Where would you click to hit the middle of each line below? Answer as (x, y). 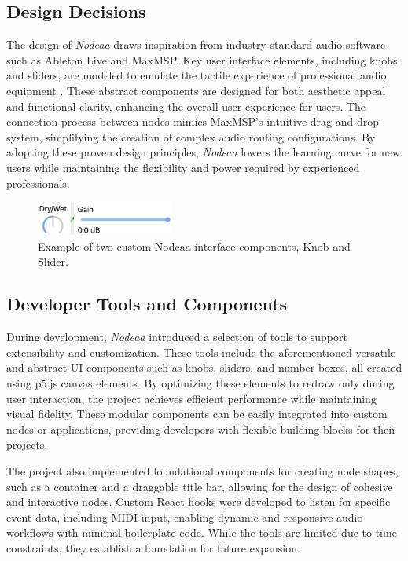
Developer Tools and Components (147, 304)
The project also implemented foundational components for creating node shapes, (202, 470)
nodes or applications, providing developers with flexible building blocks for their (201, 429)
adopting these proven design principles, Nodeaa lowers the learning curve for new (204, 152)
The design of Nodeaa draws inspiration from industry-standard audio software (196, 44)
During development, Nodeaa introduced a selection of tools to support (177, 337)
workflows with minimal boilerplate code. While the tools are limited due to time (202, 532)
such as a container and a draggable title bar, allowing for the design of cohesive (200, 486)
